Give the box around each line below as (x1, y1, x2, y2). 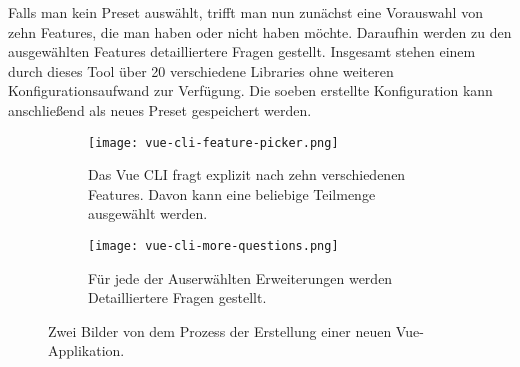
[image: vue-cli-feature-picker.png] (88, 135, 339, 150)
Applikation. (48, 340, 125, 361)
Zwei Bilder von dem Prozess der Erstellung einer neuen (48, 320, 392, 341)
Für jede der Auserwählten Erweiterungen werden (88, 267, 393, 288)
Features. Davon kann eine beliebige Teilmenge (88, 183, 376, 204)
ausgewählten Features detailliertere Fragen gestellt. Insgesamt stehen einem (8, 41, 476, 62)
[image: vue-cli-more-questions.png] (88, 239, 339, 253)
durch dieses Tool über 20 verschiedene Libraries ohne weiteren (8, 60, 394, 81)
